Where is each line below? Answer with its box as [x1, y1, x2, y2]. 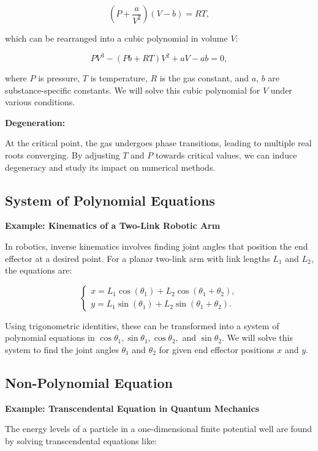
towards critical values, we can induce [155, 149, 297, 162]
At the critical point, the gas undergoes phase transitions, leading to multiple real [5, 136, 312, 149]
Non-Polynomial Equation [5, 373, 173, 392]
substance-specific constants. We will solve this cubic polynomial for [5, 83, 260, 96]
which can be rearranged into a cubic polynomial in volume [5, 32, 228, 44]
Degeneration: [5, 116, 66, 129]
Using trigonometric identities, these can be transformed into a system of [5, 319, 279, 332]
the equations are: [5, 264, 72, 277]
